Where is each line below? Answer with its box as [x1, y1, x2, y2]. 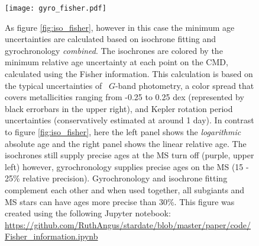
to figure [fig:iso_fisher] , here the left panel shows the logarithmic [5, 126, 241, 138]
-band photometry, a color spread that [115, 79, 254, 91]
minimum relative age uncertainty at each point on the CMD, [5, 56, 228, 68]
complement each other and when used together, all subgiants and [5, 183, 245, 196]
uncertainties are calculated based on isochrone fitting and [5, 33, 216, 45]
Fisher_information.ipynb [5, 230, 98, 242]
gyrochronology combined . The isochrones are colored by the [5, 44, 223, 56]
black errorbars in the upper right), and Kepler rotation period [5, 102, 233, 114]
